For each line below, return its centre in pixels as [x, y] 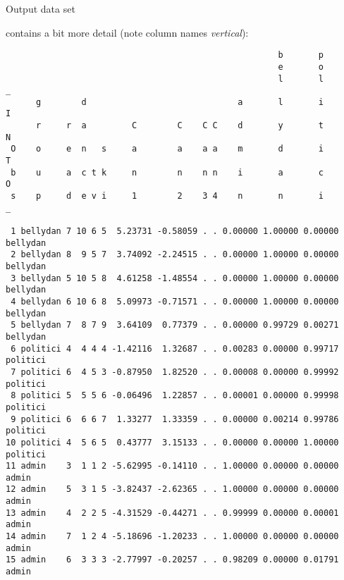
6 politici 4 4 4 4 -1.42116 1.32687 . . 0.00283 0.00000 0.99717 [175, 348]
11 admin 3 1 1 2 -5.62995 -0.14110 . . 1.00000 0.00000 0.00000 [172, 466]
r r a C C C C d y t [180, 126]
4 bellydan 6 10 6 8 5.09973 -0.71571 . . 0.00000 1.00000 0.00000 [175, 301]
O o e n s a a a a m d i [167, 149]
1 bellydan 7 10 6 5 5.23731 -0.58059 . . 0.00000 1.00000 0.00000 [175, 232]
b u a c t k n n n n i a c [167, 172]
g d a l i [180, 102]
